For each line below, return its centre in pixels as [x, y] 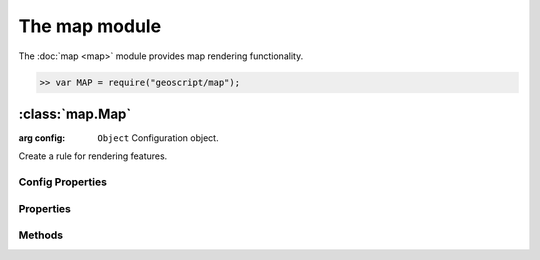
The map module [90, 26]
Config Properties [62, 182]
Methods [41, 235]
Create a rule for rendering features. [93, 156]
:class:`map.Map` [75, 113]
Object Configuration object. [158, 138]
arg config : [42, 138]
